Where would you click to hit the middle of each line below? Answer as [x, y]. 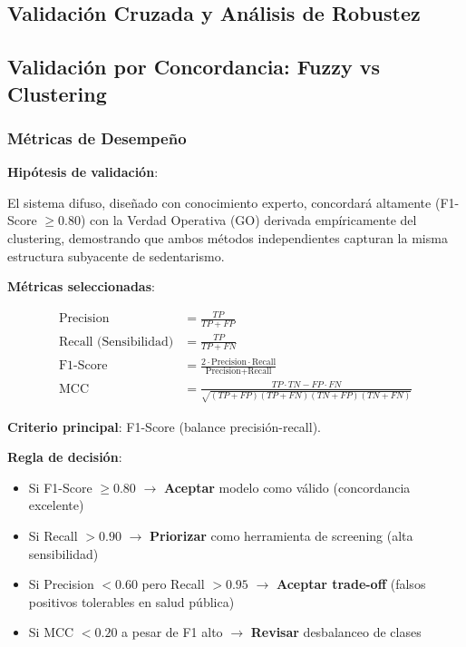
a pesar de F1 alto [172, 632]
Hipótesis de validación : [83, 172]
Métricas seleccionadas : [81, 286]
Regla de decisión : [65, 457]
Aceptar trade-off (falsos [351, 584]
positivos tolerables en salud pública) [131, 601]
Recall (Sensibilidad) [116, 342]
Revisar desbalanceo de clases [336, 632]
